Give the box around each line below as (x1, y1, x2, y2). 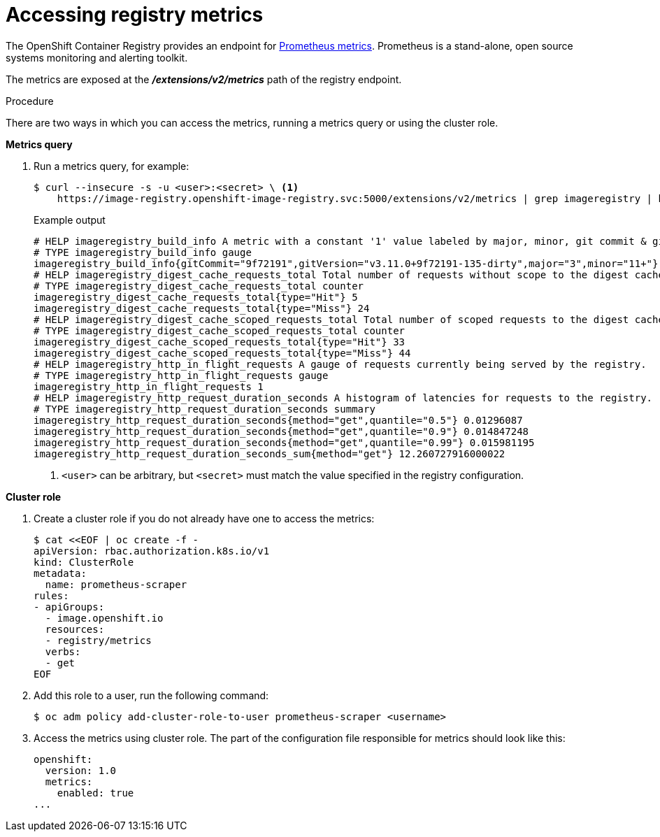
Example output (34, 213, 106, 226)
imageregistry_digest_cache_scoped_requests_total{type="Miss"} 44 (34, 347, 411, 359)
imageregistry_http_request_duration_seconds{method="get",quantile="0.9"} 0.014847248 (34, 425, 529, 437)
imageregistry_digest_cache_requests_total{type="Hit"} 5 (34, 291, 358, 303)
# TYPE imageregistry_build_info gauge (34, 246, 252, 258)
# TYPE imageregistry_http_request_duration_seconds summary (34, 403, 375, 415)
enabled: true (57, 787, 134, 799)
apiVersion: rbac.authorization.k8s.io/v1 (34, 545, 270, 557)
